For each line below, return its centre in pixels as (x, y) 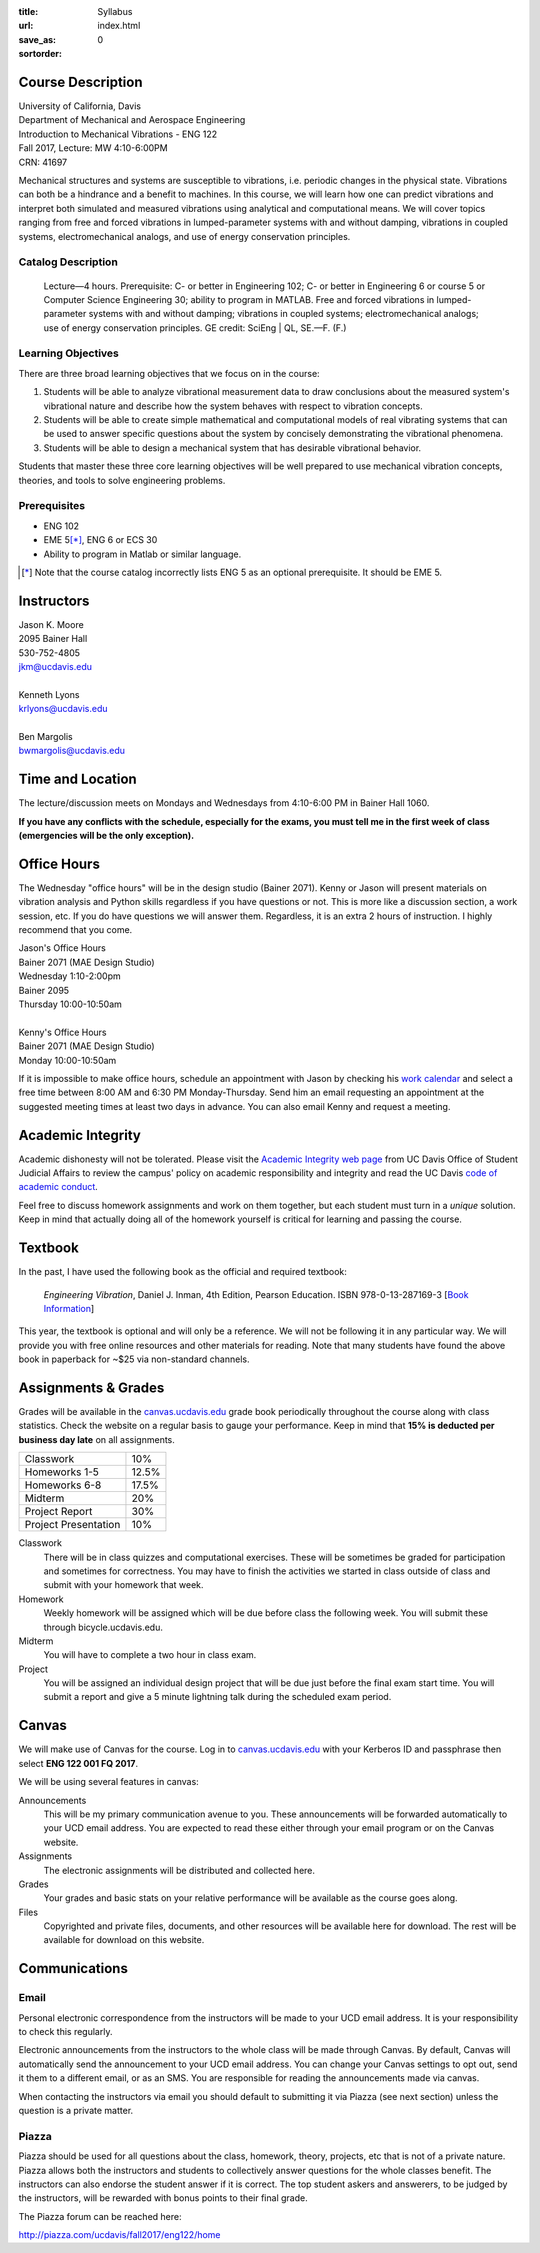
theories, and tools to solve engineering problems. (122, 480)
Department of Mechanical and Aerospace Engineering (132, 120)
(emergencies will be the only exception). (106, 836)
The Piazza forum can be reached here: (100, 2216)
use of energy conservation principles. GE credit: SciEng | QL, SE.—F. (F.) (195, 327)
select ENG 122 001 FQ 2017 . (78, 1763)
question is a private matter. (76, 2110)
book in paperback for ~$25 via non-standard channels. (134, 1359)
